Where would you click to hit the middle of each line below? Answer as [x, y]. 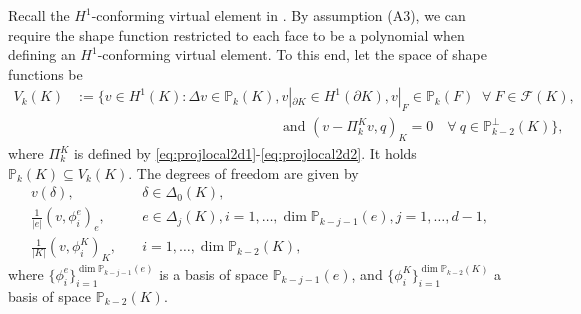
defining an [42, 54]
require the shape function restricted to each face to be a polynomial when [236, 34]
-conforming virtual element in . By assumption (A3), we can [278, 15]
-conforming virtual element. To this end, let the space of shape [292, 54]
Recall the [39, 15]
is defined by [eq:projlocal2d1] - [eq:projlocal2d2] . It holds [245, 153]
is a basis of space [213, 273]
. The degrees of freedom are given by [243, 172]
